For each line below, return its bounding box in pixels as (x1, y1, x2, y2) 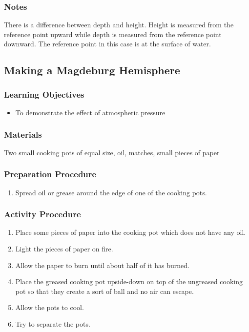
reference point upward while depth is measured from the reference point (4, 29, 222, 39)
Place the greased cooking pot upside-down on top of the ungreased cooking (15, 276, 243, 287)
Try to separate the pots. (15, 319, 90, 329)
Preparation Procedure (4, 168, 97, 180)
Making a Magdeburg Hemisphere (4, 62, 180, 78)
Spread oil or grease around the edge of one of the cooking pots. (15, 187, 207, 197)
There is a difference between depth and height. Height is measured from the (4, 20, 234, 30)
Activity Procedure (4, 208, 81, 220)
